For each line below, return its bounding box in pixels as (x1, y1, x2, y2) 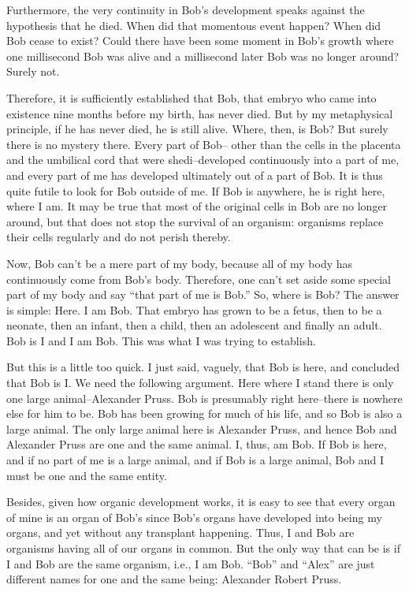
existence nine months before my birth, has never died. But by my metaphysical (6, 105, 393, 121)
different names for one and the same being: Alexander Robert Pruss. (6, 571, 342, 587)
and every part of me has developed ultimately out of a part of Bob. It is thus (6, 166, 383, 183)
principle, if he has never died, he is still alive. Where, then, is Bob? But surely (6, 121, 389, 137)
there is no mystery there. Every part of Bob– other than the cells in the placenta (6, 136, 401, 152)
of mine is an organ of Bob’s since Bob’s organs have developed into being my (6, 508, 382, 525)
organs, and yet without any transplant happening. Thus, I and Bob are (6, 524, 355, 541)
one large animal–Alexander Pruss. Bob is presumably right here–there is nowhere (6, 389, 403, 406)
